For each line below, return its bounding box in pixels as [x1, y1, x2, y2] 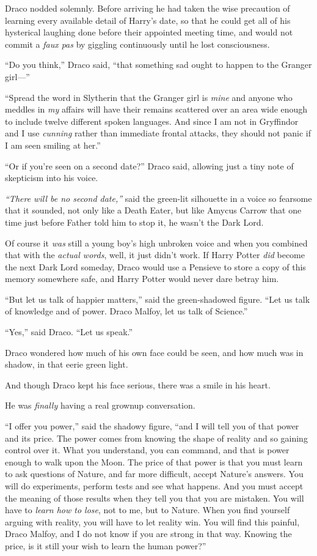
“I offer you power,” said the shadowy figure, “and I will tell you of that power [5, 420, 299, 432]
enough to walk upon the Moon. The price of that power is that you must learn [5, 455, 303, 468]
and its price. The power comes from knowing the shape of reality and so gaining [5, 431, 308, 444]
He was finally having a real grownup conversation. [5, 399, 195, 412]
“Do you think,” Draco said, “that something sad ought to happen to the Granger [5, 58, 312, 71]
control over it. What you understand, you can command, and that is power [5, 443, 290, 456]
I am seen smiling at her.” [5, 138, 101, 151]
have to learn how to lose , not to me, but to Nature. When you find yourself [5, 503, 290, 516]
